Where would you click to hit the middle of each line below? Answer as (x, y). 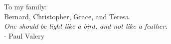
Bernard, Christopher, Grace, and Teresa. (68, 16)
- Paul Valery (24, 35)
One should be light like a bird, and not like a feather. (86, 26)
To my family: (25, 6)
